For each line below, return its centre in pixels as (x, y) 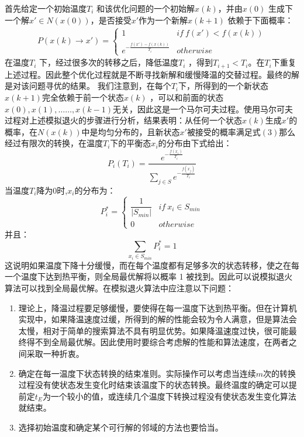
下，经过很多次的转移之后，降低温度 (109, 62)
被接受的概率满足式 (224, 131)
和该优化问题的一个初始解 (146, 8)
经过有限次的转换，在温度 (54, 143)
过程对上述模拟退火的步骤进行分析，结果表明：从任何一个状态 (123, 120)
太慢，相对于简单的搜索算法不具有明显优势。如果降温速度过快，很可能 (153, 330)
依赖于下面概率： (260, 20)
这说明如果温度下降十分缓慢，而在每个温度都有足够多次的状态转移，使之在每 (152, 265)
